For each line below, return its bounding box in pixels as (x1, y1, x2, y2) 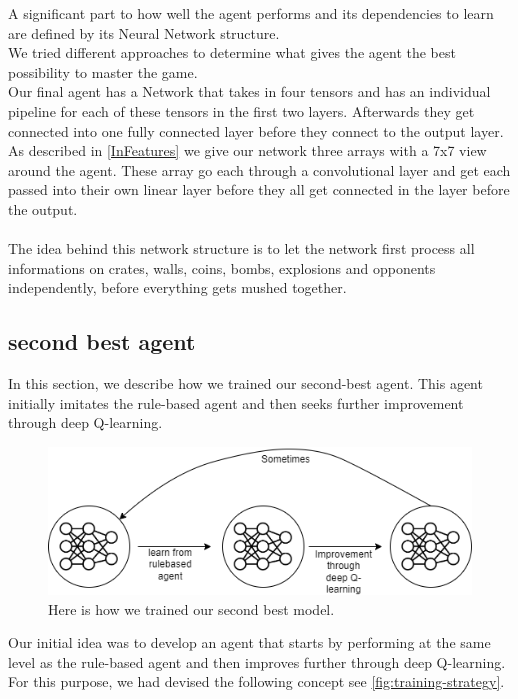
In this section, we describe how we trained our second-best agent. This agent (8, 373, 483, 394)
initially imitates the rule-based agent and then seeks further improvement (8, 392, 464, 413)
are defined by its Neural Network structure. (8, 22, 280, 43)
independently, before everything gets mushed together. (8, 277, 347, 298)
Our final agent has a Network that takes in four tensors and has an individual (8, 81, 491, 102)
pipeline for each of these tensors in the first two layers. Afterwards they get (8, 100, 475, 121)
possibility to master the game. (8, 61, 198, 82)
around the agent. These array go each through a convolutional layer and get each (8, 159, 511, 180)
